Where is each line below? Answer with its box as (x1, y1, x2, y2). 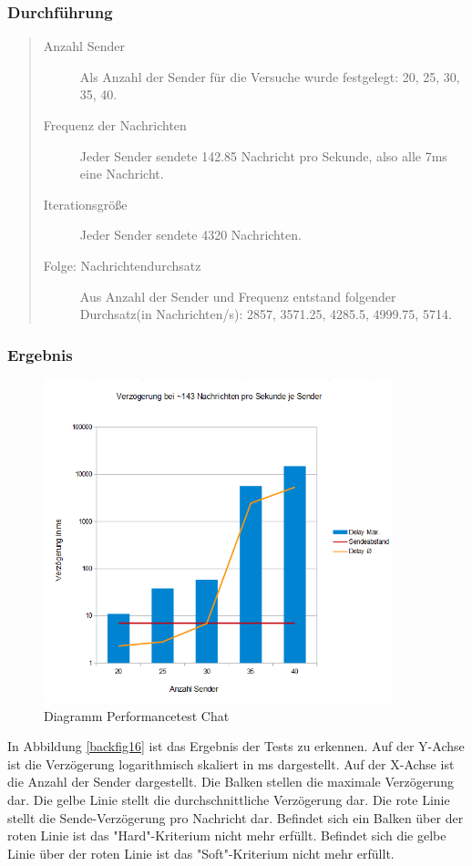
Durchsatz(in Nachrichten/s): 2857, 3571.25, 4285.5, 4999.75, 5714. (79, 304, 452, 324)
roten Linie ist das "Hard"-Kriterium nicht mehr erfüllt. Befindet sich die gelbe (7, 826, 446, 845)
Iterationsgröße (43, 194, 128, 213)
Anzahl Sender (43, 36, 125, 56)
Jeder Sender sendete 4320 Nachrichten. (79, 225, 302, 244)
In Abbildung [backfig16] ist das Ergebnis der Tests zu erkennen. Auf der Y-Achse (7, 737, 465, 756)
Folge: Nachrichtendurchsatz (43, 255, 201, 274)
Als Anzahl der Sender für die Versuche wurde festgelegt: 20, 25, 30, (79, 67, 460, 86)
